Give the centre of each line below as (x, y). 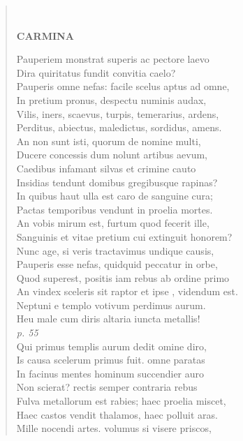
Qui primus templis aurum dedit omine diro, (111, 346)
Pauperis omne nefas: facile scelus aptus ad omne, (123, 86)
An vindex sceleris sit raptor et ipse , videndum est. (127, 291)
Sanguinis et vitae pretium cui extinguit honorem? (124, 236)
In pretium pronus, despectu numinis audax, (111, 99)
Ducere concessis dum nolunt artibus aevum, (112, 155)
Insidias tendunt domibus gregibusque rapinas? (117, 182)
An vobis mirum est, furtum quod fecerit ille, (113, 223)
